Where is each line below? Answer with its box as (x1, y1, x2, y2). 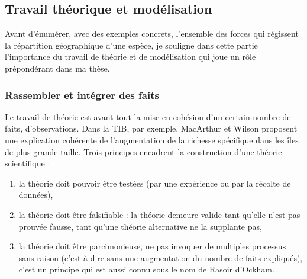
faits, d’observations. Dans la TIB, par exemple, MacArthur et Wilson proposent (5, 122, 298, 134)
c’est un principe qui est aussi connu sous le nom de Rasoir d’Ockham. (18, 263, 274, 275)
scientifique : (5, 157, 50, 169)
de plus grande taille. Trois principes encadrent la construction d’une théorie (5, 145, 282, 158)
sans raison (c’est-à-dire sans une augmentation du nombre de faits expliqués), (18, 251, 303, 264)
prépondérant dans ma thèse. (5, 62, 110, 74)
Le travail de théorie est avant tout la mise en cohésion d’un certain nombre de (5, 110, 291, 123)
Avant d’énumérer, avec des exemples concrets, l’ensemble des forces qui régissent (5, 27, 299, 40)
